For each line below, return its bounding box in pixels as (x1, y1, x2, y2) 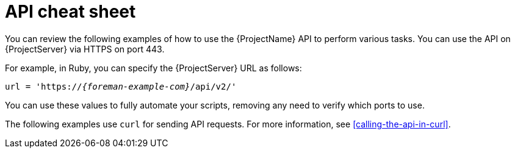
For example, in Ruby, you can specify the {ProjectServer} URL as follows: (5, 62, 302, 73)
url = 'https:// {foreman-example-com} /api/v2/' (5, 81, 237, 91)
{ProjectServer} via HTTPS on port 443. (5, 43, 165, 54)
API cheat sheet (5, 1, 136, 22)
